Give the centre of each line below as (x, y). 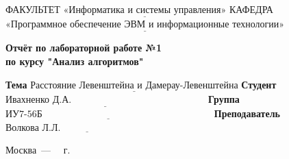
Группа (224, 98)
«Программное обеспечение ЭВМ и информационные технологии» (145, 25)
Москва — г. (38, 150)
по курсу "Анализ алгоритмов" (75, 61)
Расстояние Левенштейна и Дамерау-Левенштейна (134, 85)
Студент (259, 84)
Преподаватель (247, 113)
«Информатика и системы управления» (145, 10)
